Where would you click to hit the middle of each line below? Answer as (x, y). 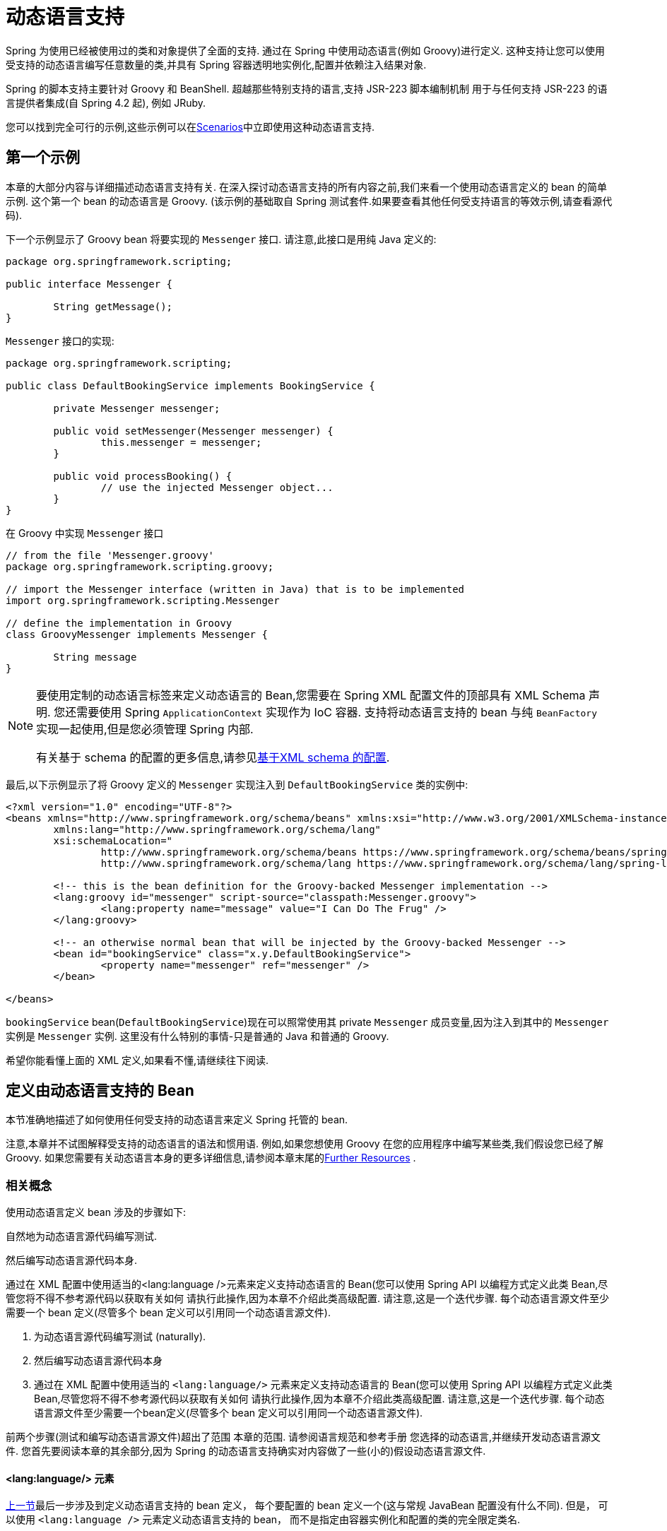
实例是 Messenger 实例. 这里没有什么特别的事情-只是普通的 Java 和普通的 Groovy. (197, 1036)
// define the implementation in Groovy (119, 623)
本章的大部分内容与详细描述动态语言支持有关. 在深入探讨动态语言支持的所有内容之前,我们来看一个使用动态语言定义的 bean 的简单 (306, 187)
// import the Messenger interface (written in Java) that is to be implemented (235, 589)
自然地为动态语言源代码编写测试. (82, 1236)
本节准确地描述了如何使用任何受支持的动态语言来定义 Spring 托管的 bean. (177, 1120)
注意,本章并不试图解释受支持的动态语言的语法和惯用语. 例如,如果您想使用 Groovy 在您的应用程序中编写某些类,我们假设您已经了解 (305, 1144)
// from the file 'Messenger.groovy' (110, 555)
